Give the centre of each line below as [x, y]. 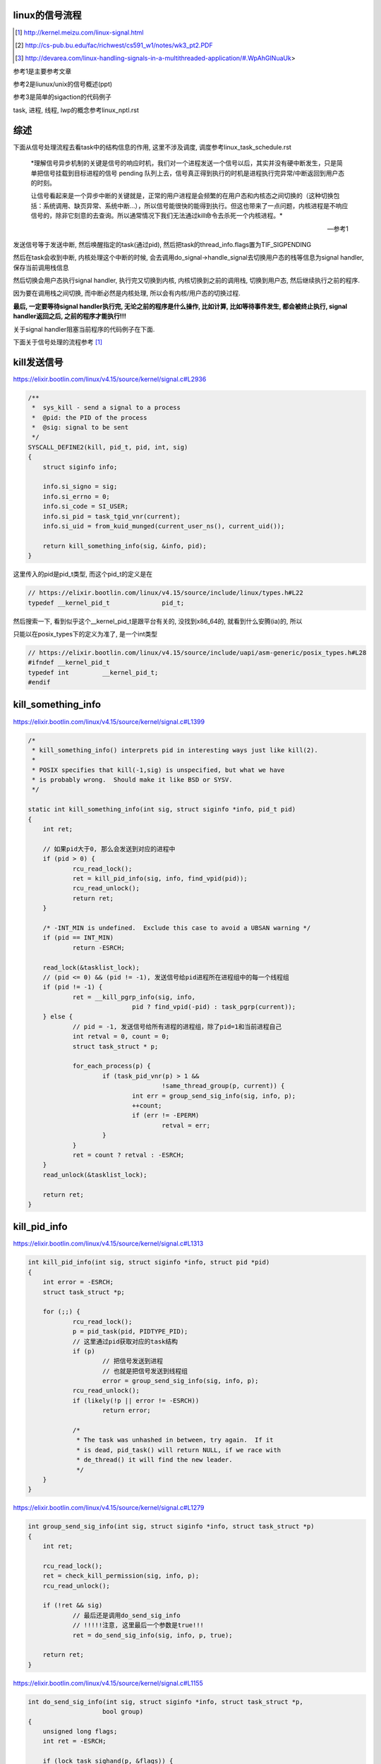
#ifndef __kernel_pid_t [69, 663]
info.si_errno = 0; [77, 496]
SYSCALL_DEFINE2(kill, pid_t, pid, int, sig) [108, 447]
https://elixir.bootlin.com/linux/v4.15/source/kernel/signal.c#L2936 [110, 379]
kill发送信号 [38, 362]
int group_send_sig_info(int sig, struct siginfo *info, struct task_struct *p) [171, 1527]
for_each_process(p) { [111, 1066]
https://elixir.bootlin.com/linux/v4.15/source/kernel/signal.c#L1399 [109, 721]
